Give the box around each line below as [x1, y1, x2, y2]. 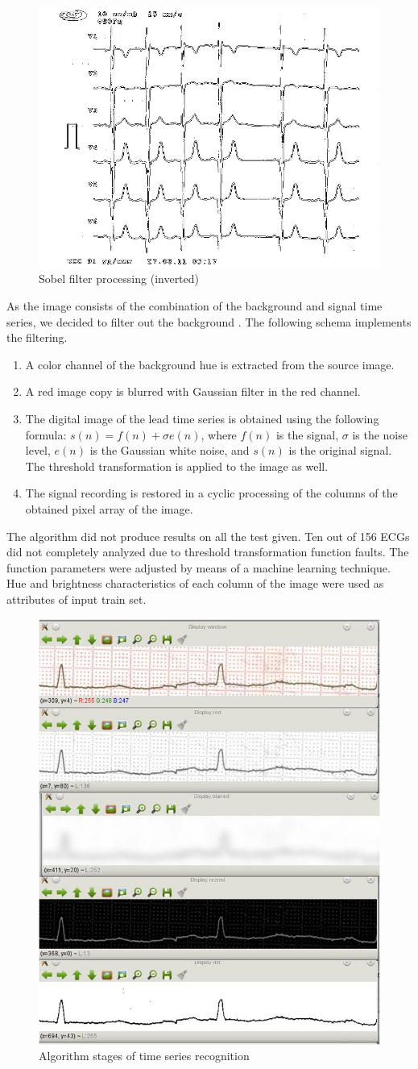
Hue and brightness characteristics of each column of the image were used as [6, 575, 384, 592]
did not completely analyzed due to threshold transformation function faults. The [6, 543, 409, 560]
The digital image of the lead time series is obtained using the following [25, 410, 379, 426]
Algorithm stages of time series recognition [39, 1047, 250, 1064]
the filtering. [6, 329, 68, 346]
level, [25, 442, 51, 459]
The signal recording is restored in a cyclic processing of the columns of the [25, 485, 398, 501]
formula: [25, 426, 67, 443]
